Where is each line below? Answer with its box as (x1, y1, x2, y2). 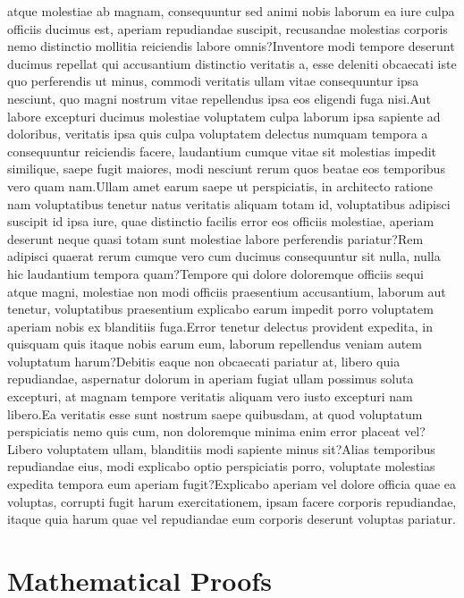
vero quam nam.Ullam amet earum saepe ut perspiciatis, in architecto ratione (7, 176, 434, 195)
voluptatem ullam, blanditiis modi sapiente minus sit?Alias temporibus (46, 439, 435, 458)
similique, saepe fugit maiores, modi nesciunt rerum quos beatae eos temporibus (7, 159, 445, 178)
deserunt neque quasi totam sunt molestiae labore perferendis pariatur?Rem (7, 229, 424, 248)
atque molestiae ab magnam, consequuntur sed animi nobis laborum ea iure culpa (7, 2, 455, 20)
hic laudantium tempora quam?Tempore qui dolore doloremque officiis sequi (7, 264, 424, 282)
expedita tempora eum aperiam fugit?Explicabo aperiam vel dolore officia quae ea (7, 475, 457, 493)
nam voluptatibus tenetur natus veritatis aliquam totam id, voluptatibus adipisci (7, 194, 451, 213)
